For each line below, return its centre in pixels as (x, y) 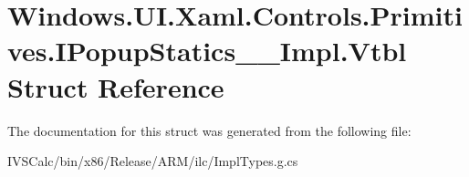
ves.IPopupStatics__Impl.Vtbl (207, 51)
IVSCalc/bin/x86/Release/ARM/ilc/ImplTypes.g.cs (153, 161)
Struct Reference (116, 86)
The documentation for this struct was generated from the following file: (209, 130)
